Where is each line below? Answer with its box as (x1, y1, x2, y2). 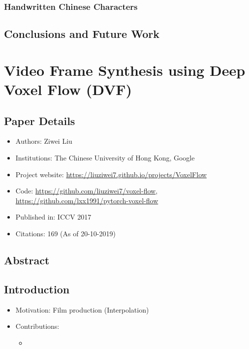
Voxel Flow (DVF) (4, 79, 132, 99)
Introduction (4, 281, 70, 296)
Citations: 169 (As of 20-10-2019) (15, 228, 116, 238)
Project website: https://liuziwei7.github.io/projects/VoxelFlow (15, 169, 207, 179)
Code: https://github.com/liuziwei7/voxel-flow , (15, 186, 158, 196)
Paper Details (4, 113, 75, 128)
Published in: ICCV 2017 (15, 212, 92, 222)
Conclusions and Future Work (4, 26, 159, 41)
